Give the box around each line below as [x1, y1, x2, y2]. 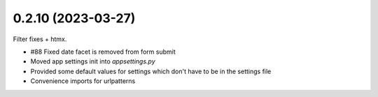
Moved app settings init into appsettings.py [30, 57, 155, 66]
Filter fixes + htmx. [13, 35, 67, 43]
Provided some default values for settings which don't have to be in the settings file [30, 67, 272, 75]
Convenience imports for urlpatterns [30, 77, 136, 85]
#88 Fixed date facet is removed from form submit [30, 47, 176, 56]
